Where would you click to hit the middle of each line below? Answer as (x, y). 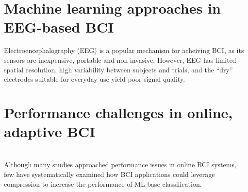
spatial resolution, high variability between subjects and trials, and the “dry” (118, 69)
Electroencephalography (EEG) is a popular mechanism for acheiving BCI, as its (124, 50)
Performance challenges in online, (118, 112)
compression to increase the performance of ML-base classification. (103, 183)
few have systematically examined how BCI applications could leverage (109, 174)
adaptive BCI (50, 131)
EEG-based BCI (59, 27)
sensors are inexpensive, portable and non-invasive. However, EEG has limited (120, 60)
